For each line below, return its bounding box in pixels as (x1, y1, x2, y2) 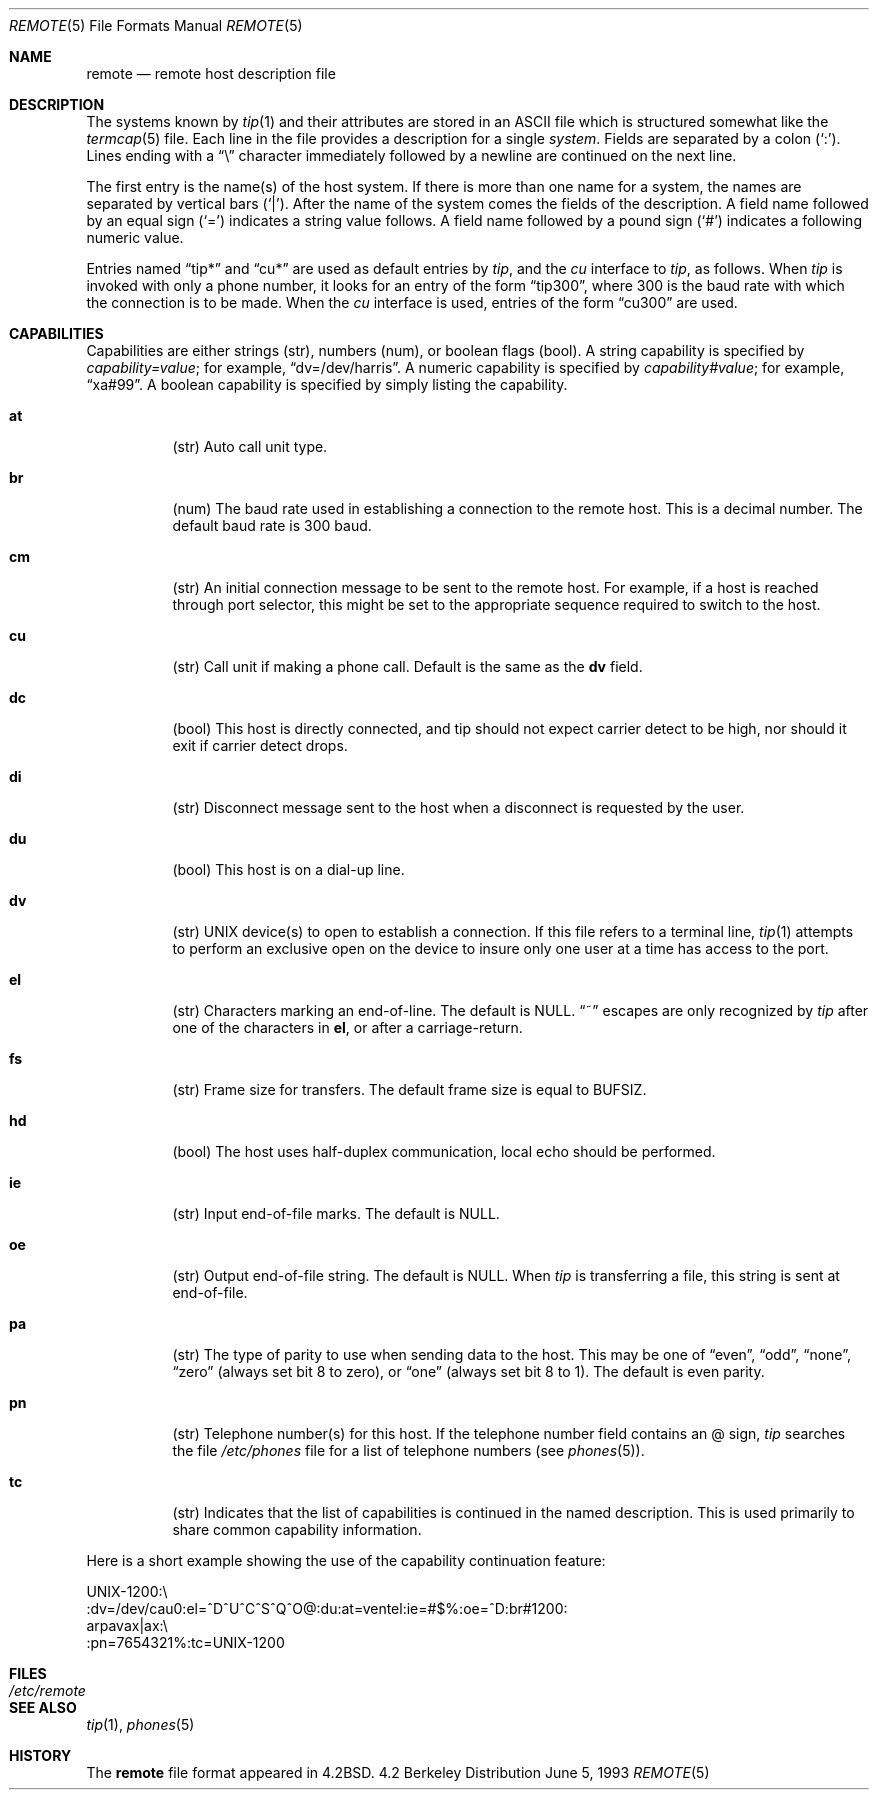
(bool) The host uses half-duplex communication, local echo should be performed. (172, 1143, 716, 1160)
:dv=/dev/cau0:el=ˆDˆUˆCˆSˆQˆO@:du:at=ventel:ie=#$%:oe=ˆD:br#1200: (86, 1600, 568, 1617)
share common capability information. (172, 1521, 422, 1538)
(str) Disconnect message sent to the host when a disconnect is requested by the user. (172, 799, 745, 816)
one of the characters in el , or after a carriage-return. (172, 1019, 523, 1036)
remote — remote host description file (86, 65, 336, 82)
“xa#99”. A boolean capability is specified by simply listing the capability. (86, 376, 568, 393)
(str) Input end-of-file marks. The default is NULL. (172, 1205, 500, 1222)
